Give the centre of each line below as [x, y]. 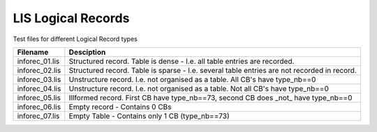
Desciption [87, 52]
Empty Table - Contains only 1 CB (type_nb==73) [149, 116]
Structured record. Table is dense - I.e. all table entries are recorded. [182, 61]
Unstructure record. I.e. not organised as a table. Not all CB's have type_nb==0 [199, 88]
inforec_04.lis [39, 88]
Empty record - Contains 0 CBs [120, 106]
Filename [33, 52]
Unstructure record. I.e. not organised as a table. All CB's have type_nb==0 [192, 79]
